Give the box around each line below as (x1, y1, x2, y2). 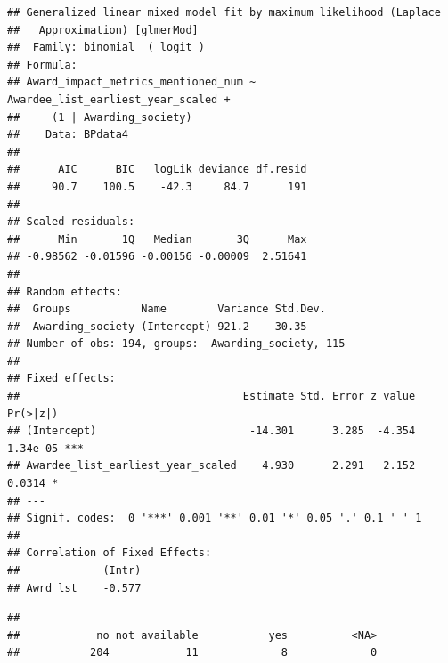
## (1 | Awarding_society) (7, 110, 192, 124)
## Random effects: (7, 285, 122, 298)
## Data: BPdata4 (7, 128, 129, 141)
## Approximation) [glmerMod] (7, 23, 199, 36)
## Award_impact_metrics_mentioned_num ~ (7, 76, 257, 89)
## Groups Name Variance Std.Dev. (7, 303, 326, 316)
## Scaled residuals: (7, 215, 135, 229)
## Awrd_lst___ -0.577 (7, 581, 142, 594)
